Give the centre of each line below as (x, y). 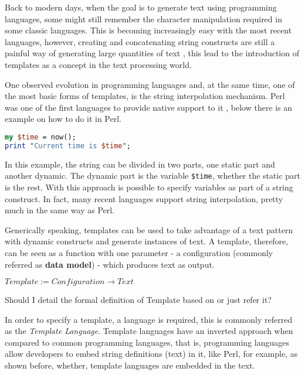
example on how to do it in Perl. (63, 119)
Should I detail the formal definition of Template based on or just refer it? (138, 300)
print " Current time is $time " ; (68, 146)
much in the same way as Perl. (60, 210)
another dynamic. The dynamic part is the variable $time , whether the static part (152, 175)
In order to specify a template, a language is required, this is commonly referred (149, 319)
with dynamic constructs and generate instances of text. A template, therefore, (147, 241)
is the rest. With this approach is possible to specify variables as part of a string (149, 187)
